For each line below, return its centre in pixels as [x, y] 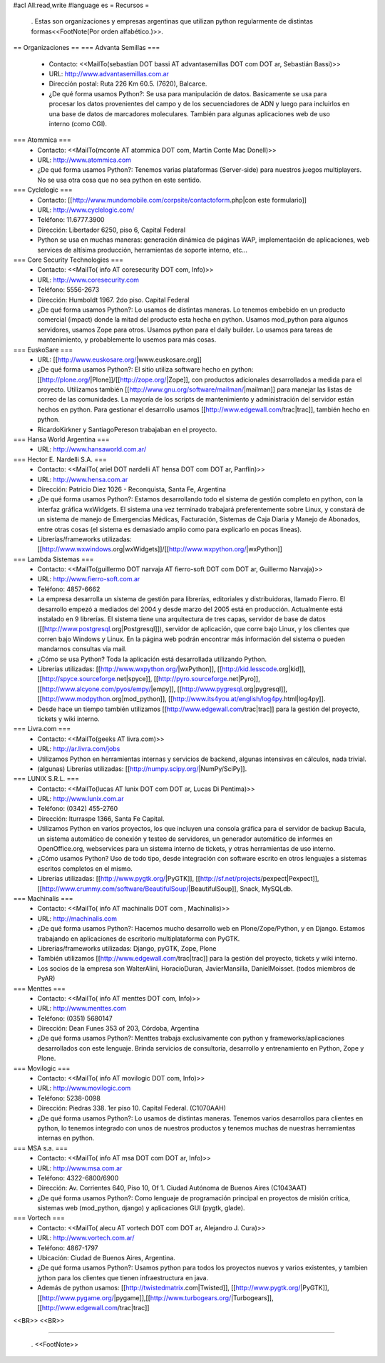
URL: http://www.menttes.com [82, 1009]
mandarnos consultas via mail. [82, 649]
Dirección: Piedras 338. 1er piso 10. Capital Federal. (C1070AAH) [132, 1108]
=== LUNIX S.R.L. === [46, 779]
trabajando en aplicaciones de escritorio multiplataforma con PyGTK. [139, 939]
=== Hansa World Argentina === [61, 439]
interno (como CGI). [78, 123]
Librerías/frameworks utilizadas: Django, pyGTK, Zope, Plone [127, 948]
